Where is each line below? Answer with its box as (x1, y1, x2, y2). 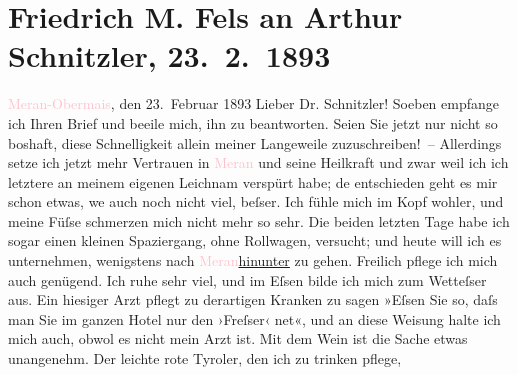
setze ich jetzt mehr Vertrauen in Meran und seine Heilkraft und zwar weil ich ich (8, 152, 509, 173)
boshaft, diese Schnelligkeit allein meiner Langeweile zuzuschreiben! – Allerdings (8, 132, 502, 153)
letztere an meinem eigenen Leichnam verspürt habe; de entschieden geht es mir (8, 171, 498, 192)
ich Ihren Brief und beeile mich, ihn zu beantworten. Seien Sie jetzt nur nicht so (8, 112, 498, 133)
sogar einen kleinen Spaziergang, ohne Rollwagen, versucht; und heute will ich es (8, 230, 502, 251)
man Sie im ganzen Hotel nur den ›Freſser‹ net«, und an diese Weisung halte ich (8, 308, 501, 329)
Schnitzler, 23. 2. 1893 (8, 35, 331, 76)
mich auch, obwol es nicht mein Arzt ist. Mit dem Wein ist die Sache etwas (8, 328, 468, 349)
